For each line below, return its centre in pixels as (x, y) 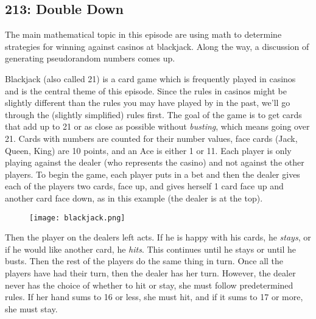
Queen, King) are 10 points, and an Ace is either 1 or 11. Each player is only (148, 150)
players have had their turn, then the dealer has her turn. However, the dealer (150, 272)
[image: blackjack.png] (77, 218)
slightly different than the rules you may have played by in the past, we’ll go (148, 103)
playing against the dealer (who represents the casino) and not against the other (155, 162)
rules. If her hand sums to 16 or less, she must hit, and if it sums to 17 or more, (154, 297)
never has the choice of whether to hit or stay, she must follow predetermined (149, 285)
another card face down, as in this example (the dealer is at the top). (134, 198)
